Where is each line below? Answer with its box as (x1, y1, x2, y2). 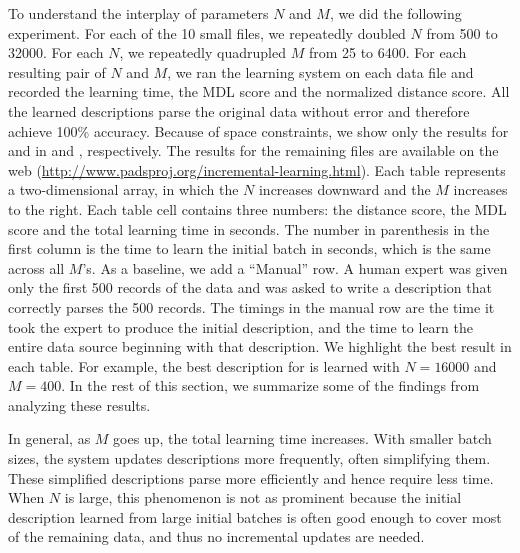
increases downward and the (258, 179, 431, 200)
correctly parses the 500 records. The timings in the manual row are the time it (8, 296, 495, 317)
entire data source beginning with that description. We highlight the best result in (8, 336, 512, 357)
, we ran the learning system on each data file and (167, 61, 474, 82)
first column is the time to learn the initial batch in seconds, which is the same (8, 238, 491, 259)
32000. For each (8, 42, 104, 63)
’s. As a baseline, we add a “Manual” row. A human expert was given (82, 257, 508, 278)
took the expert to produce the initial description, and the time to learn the (8, 316, 473, 337)
